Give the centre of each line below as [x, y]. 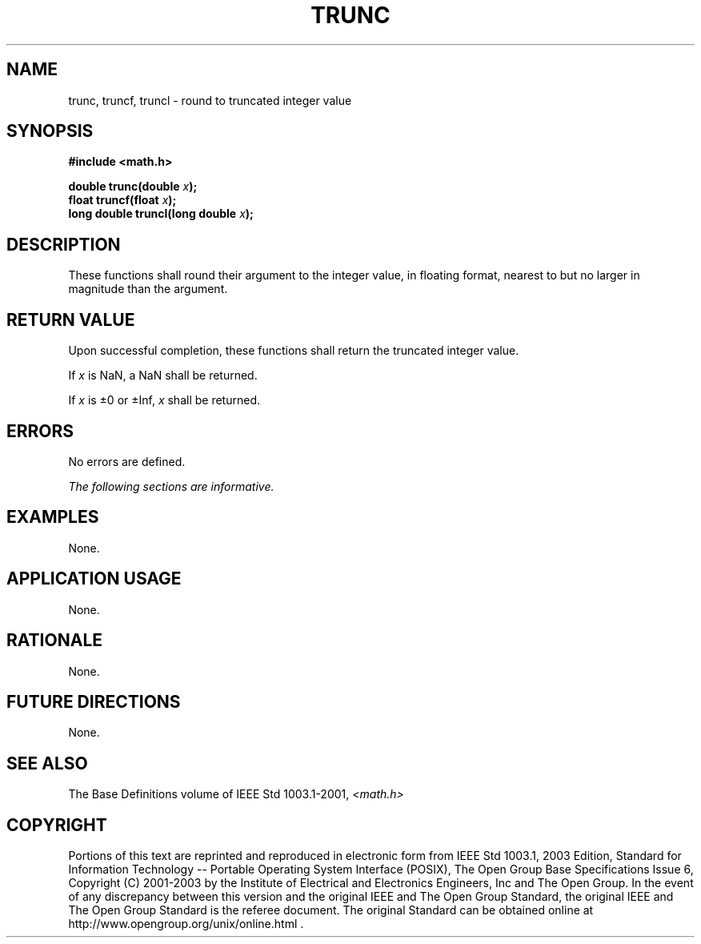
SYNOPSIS [50, 131]
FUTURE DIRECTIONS [94, 701]
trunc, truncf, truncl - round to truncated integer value [210, 100]
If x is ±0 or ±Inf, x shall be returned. [164, 400]
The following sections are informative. [171, 486]
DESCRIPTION [64, 244]
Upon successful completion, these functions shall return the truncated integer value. [294, 351]
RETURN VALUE [71, 319]
